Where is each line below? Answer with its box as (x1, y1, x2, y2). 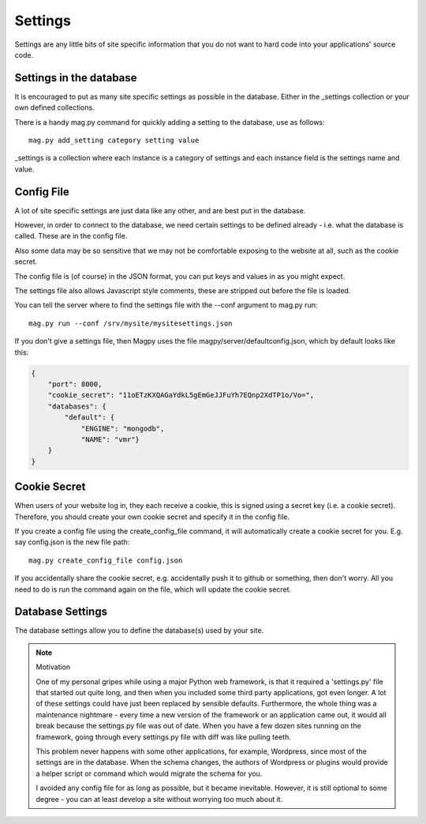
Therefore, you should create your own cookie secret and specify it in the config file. (14, 512, 290, 521)
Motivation (35, 662, 71, 672)
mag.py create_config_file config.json (28, 555, 183, 565)
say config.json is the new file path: (14, 537, 130, 547)
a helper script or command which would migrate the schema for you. (35, 769, 263, 778)
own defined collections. (14, 103, 95, 112)
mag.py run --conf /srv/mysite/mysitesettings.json (28, 318, 233, 328)
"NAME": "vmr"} (80, 435, 140, 444)
